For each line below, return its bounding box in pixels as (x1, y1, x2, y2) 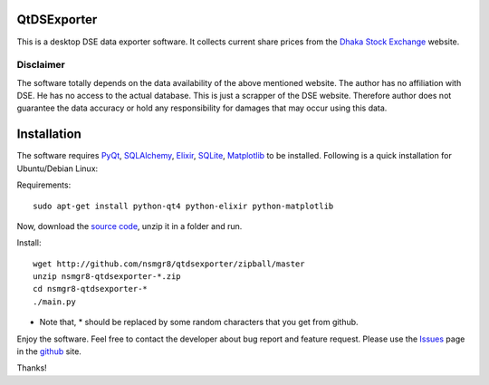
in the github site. (16, 346, 81, 357)
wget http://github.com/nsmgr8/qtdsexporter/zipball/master (33, 258, 305, 269)
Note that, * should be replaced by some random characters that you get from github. (39, 317, 359, 328)
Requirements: (16, 179, 72, 190)
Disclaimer (16, 59, 65, 72)
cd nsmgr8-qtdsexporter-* (33, 284, 149, 294)
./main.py (33, 296, 76, 307)
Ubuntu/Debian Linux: (16, 163, 99, 174)
